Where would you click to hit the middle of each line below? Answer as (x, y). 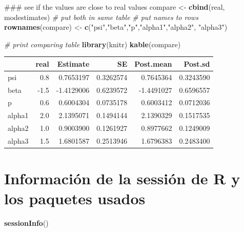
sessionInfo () (26, 223)
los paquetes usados (75, 198)
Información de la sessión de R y (122, 178)
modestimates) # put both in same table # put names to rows (101, 17)
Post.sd (197, 63)
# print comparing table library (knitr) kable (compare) (93, 44)
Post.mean (153, 63)
